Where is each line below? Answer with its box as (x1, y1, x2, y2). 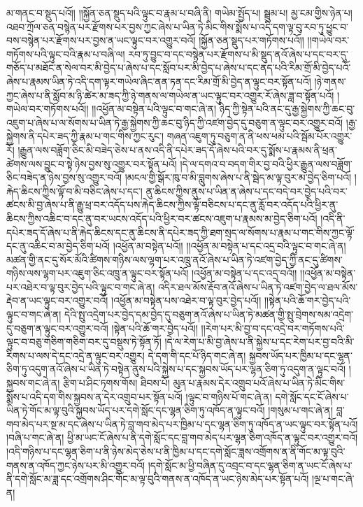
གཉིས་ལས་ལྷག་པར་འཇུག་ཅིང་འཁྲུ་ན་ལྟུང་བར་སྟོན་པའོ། (6, 266, 189, 280)
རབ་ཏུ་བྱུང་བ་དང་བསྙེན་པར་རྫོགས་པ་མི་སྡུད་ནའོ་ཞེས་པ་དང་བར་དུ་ (128, 46, 348, 61)
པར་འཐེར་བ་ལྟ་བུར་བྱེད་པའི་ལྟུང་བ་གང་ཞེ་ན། (6, 279, 155, 294)
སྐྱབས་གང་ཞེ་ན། (6, 376, 60, 390)
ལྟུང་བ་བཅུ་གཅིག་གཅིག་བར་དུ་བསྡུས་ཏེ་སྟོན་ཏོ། (6, 334, 162, 349)
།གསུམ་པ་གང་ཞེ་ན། (268, 403, 334, 417)
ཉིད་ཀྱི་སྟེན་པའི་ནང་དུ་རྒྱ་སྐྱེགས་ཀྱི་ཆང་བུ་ (219, 101, 355, 116)
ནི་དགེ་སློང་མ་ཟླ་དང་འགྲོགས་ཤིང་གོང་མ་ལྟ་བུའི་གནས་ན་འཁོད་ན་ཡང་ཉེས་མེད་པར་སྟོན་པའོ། (6, 471, 309, 486)
